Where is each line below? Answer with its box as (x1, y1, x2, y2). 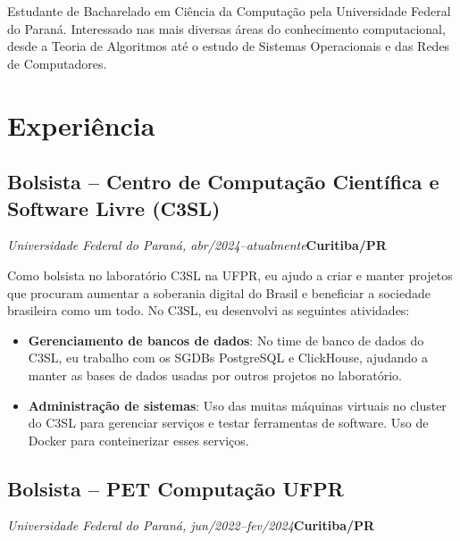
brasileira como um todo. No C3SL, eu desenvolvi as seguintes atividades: (7, 301, 410, 320)
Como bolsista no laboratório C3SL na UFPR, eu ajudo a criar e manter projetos (7, 265, 453, 284)
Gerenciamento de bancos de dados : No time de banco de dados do (28, 330, 424, 349)
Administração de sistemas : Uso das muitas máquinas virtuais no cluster (28, 395, 447, 414)
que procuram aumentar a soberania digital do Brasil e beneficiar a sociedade (7, 283, 431, 302)
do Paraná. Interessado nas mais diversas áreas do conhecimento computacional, (7, 19, 446, 37)
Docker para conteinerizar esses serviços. (28, 430, 249, 449)
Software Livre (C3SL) (7, 194, 221, 221)
